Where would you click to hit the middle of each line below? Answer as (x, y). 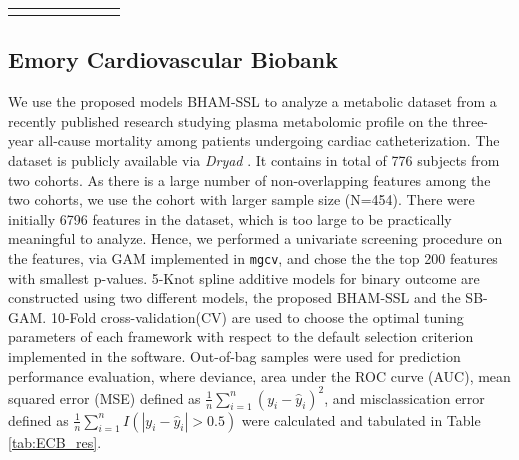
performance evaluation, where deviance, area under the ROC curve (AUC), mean (259, 375)
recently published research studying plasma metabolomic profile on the (228, 120)
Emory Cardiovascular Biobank (173, 59)
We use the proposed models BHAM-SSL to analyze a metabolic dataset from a (252, 101)
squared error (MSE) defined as (104, 397)
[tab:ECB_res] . (55, 441)
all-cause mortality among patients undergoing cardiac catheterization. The (269, 140)
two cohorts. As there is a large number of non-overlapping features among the (249, 179)
